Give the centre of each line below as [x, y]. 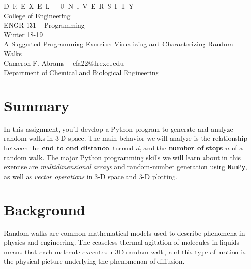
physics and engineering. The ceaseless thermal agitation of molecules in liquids [122, 242]
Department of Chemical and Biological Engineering [81, 72]
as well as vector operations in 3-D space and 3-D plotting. [91, 176]
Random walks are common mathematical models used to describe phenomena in [125, 232]
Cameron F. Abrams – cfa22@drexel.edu [64, 63]
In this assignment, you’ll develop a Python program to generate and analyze [118, 128]
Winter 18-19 [24, 34]
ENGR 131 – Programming [44, 25]
